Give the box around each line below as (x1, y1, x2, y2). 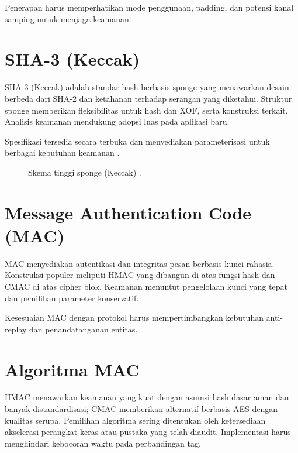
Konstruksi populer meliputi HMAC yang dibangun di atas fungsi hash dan (5, 269, 275, 281)
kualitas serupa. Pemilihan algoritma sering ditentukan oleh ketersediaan (5, 414, 266, 426)
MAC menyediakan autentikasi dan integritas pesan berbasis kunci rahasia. (5, 257, 275, 269)
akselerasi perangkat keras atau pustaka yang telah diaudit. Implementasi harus (5, 425, 291, 438)
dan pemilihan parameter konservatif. (5, 291, 139, 304)
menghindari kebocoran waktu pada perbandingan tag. (5, 437, 201, 449)
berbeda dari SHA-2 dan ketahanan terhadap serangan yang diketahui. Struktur (5, 92, 292, 104)
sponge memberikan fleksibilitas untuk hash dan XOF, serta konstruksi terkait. (5, 104, 288, 116)
